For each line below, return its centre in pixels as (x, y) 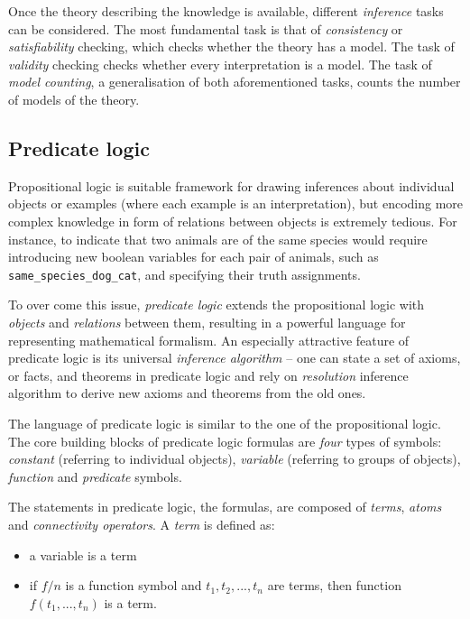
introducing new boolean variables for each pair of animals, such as (194, 257)
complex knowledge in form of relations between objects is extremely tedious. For (233, 221)
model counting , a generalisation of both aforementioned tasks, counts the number (235, 82)
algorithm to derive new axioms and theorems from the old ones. (187, 393)
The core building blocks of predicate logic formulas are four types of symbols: (225, 441)
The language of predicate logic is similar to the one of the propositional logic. (225, 423)
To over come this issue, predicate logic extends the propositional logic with (217, 305)
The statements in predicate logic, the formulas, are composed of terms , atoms (225, 507)
